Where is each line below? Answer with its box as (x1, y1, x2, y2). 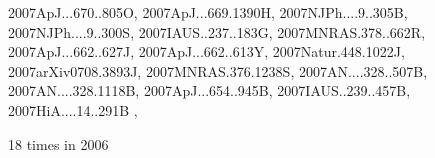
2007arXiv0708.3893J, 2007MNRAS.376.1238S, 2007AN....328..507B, (8, 60, 428, 81)
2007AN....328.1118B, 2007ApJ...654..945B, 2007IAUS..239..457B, (8, 80, 411, 101)
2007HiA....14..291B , (8, 99, 138, 120)
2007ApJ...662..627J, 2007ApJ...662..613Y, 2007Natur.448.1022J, (8, 41, 405, 62)
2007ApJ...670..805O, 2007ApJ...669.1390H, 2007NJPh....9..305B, (8, 2, 408, 22)
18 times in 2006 (8, 133, 109, 154)
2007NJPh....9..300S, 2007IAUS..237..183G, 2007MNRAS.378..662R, (8, 21, 426, 42)
